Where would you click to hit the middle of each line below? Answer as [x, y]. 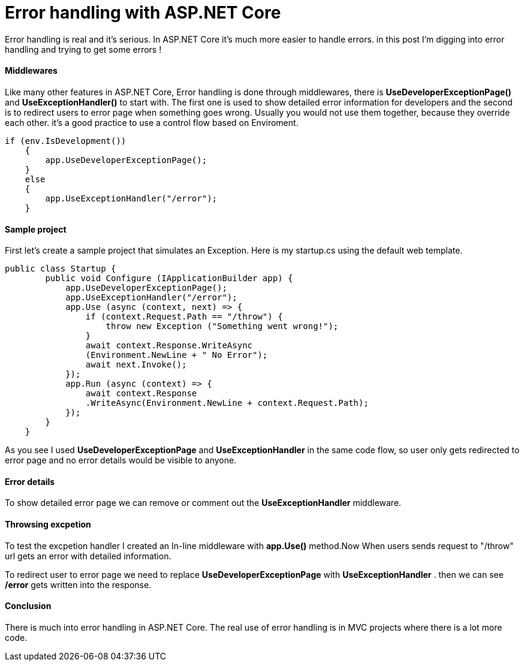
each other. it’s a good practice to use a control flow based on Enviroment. [152, 122]
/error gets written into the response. [78, 584]
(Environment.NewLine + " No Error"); [177, 355]
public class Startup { [61, 269]
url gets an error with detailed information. [88, 556]
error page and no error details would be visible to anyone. [121, 460]
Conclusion [28, 606]
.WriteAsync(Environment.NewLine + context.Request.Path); [227, 403]
